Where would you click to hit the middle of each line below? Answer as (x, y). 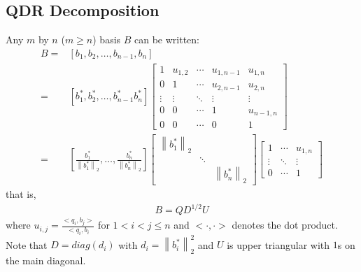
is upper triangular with (278, 244)
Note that (27, 244)
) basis (107, 40)
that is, (21, 194)
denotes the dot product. (285, 225)
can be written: (167, 40)
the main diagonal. (46, 260)
